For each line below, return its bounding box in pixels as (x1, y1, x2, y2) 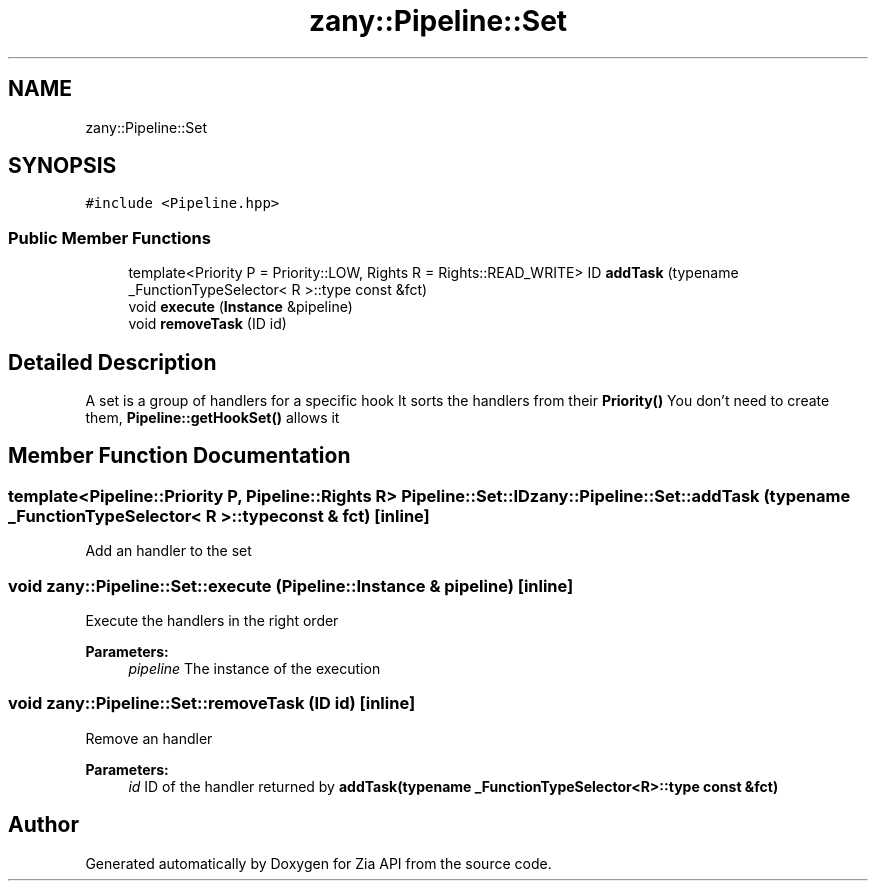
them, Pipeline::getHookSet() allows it (85, 409, 340, 427)
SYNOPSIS (8, 153, 117, 179)
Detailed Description (8, 349, 217, 375)
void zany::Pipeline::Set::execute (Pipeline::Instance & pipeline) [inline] (8, 575, 574, 596)
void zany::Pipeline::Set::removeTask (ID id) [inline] (8, 693, 416, 714)
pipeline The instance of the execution (128, 660, 381, 677)
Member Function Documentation (8, 443, 351, 469)
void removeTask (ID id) (128, 315, 287, 333)
